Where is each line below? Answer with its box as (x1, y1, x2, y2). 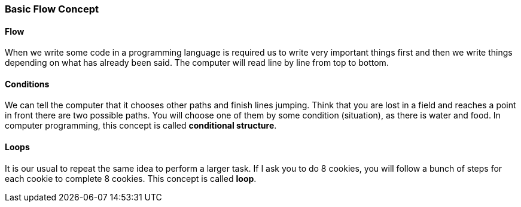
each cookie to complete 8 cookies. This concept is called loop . (5, 173, 257, 184)
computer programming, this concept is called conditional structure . (5, 120, 277, 131)
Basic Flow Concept (5, 3, 99, 15)
